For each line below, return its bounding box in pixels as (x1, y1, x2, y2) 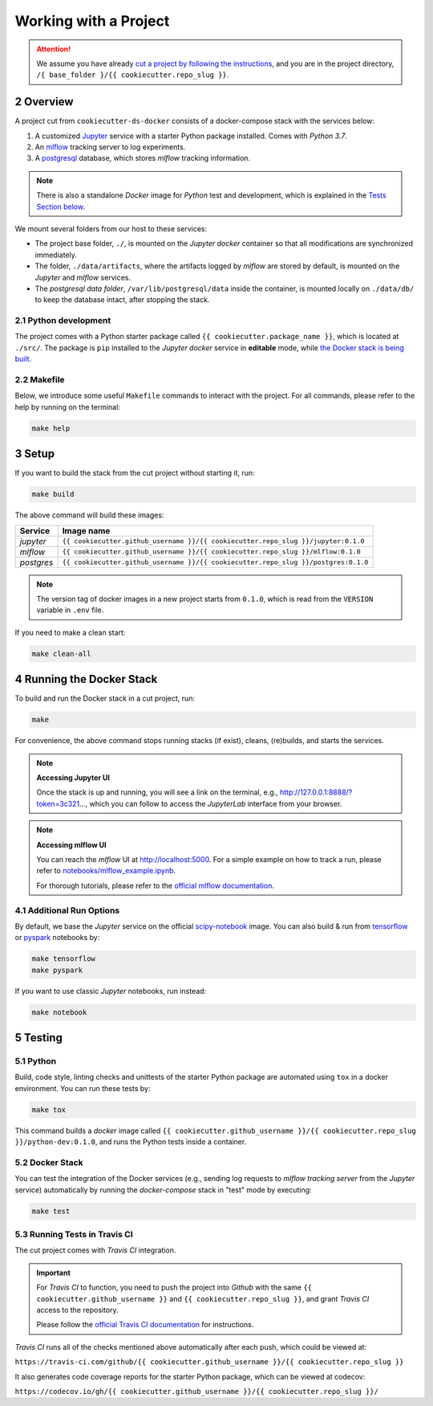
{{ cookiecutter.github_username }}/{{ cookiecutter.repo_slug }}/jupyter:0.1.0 (62, 537, 365, 546)
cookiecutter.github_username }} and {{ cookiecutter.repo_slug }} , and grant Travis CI (36, 1294, 370, 1303)
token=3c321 (36, 799, 80, 808)
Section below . (36, 202, 86, 211)
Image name (62, 525, 111, 536)
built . (14, 354, 32, 364)
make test (31, 1206, 71, 1216)
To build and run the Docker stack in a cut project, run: (14, 693, 196, 703)
